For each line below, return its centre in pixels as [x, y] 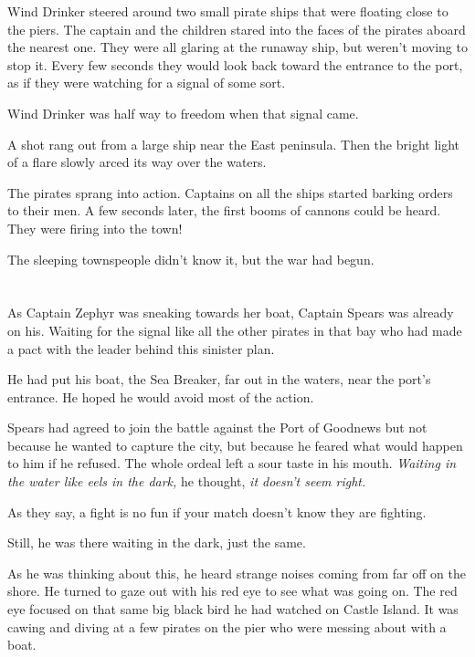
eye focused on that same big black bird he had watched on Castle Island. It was [233, 609]
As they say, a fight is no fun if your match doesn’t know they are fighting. [217, 511]
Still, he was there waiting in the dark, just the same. [157, 542]
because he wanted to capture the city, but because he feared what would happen [235, 445]
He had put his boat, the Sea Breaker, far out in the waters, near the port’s [219, 379]
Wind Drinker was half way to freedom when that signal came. [183, 113]
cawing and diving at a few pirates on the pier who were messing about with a [227, 626]
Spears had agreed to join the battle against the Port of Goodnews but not [217, 428]
